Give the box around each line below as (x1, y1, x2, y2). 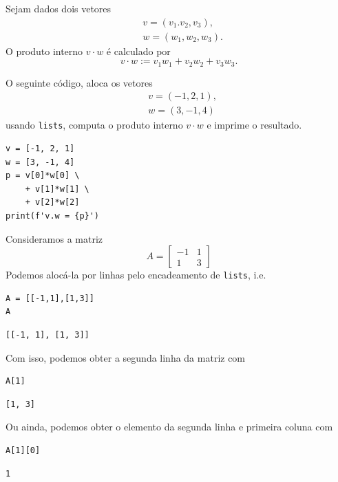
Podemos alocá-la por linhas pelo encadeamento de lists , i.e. (6, 267, 266, 282)
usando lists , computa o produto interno (6, 118, 183, 132)
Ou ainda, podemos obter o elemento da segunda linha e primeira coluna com (6, 419, 333, 434)
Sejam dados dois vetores (6, 1, 112, 15)
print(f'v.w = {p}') (6, 210, 100, 221)
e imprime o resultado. (207, 118, 302, 132)
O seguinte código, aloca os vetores (6, 75, 153, 89)
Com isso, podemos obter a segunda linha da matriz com (6, 350, 246, 364)
